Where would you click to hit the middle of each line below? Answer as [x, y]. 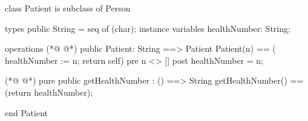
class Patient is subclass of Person [68, 8]
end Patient [26, 112]
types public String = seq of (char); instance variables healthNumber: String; [148, 28]
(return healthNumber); [49, 92]
